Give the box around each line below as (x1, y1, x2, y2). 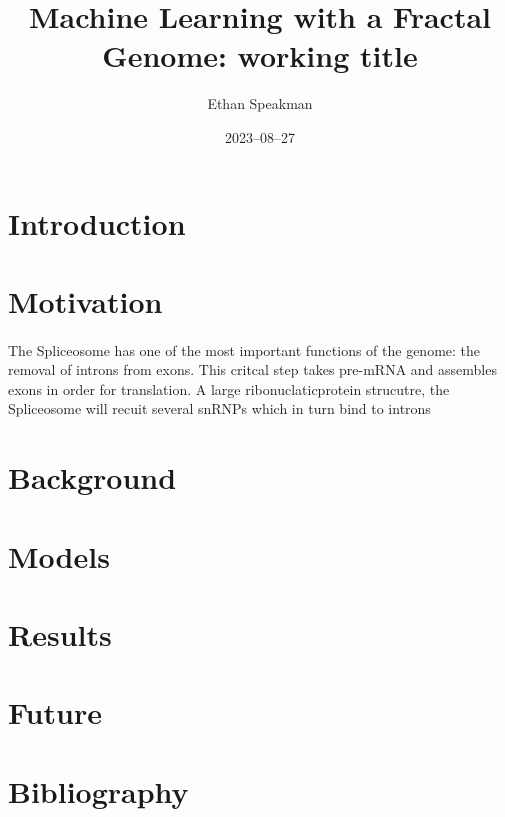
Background (8, 457, 177, 498)
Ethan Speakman (207, 93, 313, 114)
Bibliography (8, 770, 189, 811)
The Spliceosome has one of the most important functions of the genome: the (8, 339, 481, 360)
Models (8, 535, 110, 576)
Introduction (8, 202, 186, 243)
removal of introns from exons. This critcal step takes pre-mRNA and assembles (8, 359, 497, 380)
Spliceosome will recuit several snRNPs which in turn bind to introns (8, 398, 431, 419)
